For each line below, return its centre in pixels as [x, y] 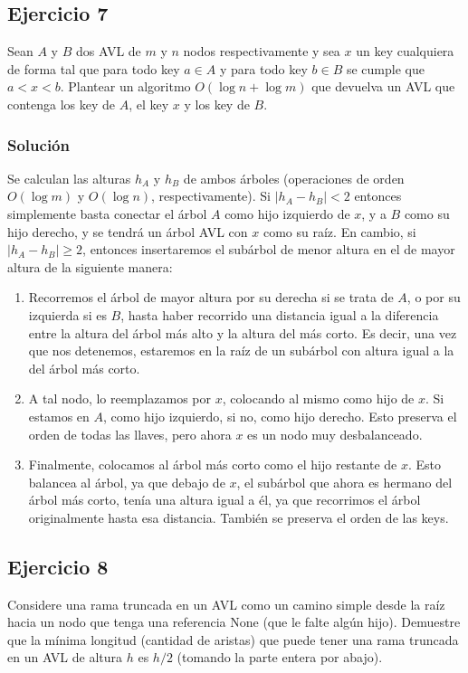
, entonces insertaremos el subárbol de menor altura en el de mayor [269, 249]
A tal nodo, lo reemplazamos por [120, 398]
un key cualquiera [405, 51]
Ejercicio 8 [58, 566]
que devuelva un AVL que [383, 86]
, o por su [434, 297]
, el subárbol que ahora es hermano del [344, 482]
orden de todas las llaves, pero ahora [130, 434]
